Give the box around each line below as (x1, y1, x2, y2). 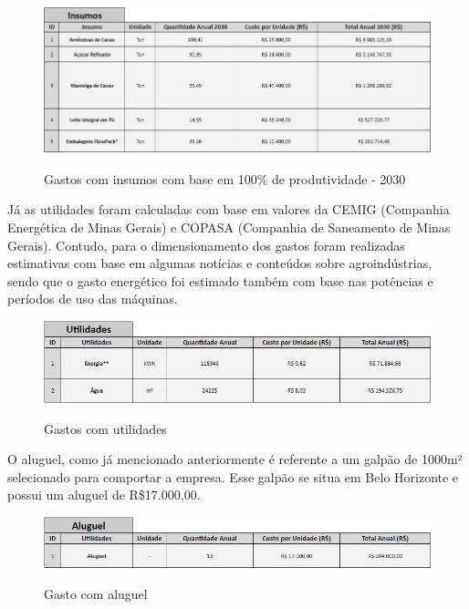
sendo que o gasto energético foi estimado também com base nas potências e (7, 271, 433, 290)
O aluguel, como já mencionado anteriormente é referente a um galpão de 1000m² (7, 449, 463, 469)
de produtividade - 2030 (272, 169, 406, 188)
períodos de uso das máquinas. (7, 289, 178, 308)
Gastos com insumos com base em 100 (44, 169, 257, 188)
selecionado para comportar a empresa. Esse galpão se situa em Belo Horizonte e (7, 467, 459, 486)
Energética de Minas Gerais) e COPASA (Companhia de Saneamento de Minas (7, 218, 451, 237)
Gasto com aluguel (44, 584, 148, 604)
